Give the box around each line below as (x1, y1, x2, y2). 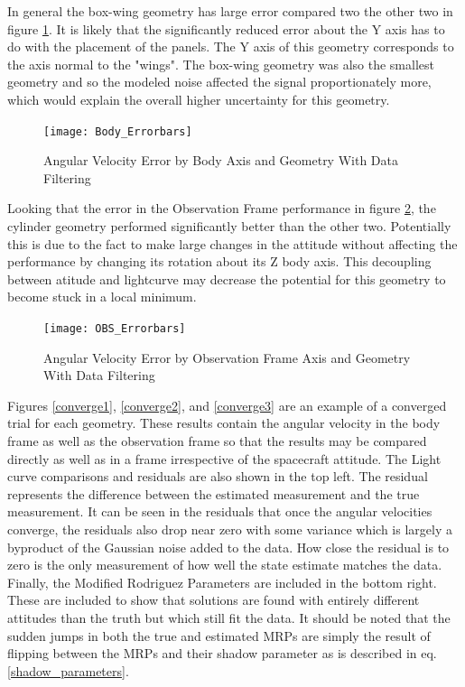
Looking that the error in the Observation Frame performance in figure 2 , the (7, 199, 436, 218)
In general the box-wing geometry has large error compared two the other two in (7, 2, 453, 20)
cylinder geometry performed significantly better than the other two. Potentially (7, 217, 451, 235)
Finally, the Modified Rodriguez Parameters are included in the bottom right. (7, 572, 437, 591)
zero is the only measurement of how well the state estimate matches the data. (7, 555, 442, 574)
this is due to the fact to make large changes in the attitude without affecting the (7, 234, 458, 253)
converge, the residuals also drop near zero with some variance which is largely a (7, 519, 452, 538)
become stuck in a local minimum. (7, 287, 197, 306)
